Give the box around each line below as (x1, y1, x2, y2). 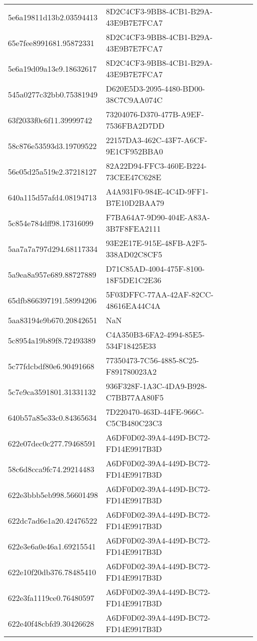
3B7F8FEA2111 (106, 223, 161, 234)
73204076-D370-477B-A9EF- (106, 108, 204, 120)
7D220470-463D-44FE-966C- (106, 406, 204, 417)
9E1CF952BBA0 (106, 146, 163, 157)
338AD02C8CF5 (106, 248, 163, 260)
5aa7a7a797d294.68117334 (8, 243, 98, 254)
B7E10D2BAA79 (106, 197, 165, 208)
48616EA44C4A (106, 300, 161, 311)
